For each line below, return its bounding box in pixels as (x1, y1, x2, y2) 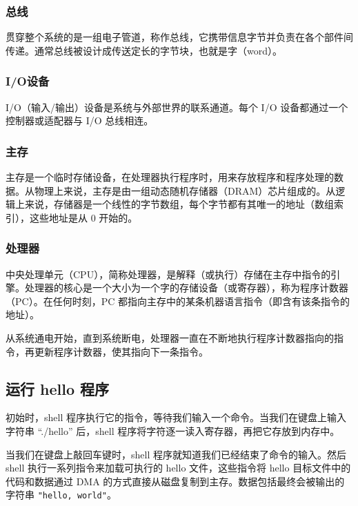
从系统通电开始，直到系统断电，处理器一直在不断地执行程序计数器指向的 (6, 331, 334, 344)
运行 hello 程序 (6, 378, 110, 399)
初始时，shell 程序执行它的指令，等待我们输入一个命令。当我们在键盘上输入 (6, 410, 346, 425)
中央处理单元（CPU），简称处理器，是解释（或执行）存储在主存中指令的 (6, 266, 331, 281)
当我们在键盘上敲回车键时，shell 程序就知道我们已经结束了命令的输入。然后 (6, 447, 346, 461)
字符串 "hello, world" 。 (6, 487, 117, 502)
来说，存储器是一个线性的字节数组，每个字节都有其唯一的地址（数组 (24, 197, 334, 211)
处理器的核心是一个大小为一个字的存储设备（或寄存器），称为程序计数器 (24, 280, 348, 295)
